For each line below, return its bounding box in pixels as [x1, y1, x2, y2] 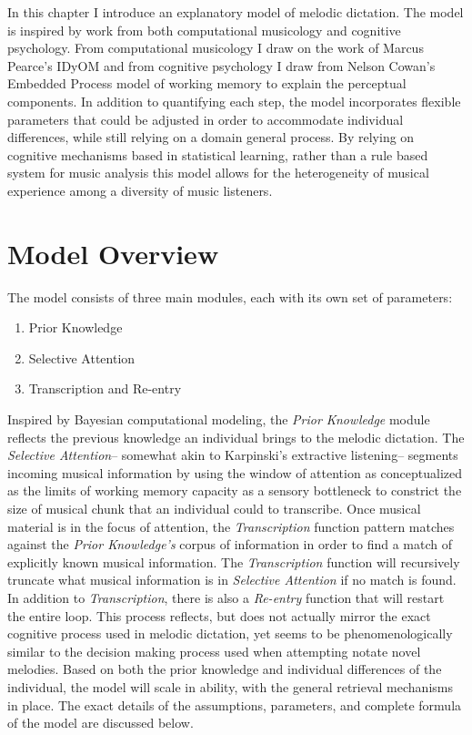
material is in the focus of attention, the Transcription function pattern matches [7, 516, 455, 536]
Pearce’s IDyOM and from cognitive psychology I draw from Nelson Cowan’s [7, 56, 436, 75]
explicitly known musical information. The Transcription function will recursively [7, 552, 460, 571]
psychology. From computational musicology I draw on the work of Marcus [7, 38, 424, 57]
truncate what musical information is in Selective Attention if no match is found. [7, 570, 457, 589]
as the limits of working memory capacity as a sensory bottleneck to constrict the [7, 481, 462, 500]
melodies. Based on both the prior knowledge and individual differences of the [7, 659, 442, 679]
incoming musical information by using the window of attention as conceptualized [7, 463, 463, 482]
